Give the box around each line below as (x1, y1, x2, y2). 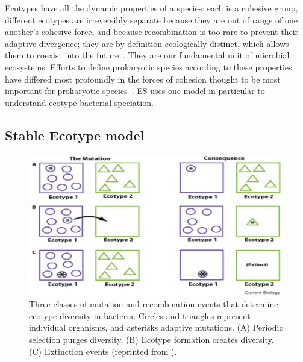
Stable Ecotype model (5, 125, 145, 144)
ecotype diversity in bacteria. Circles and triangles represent (29, 309, 251, 322)
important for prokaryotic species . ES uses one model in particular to (5, 84, 265, 97)
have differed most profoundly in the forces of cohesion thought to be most (5, 72, 281, 85)
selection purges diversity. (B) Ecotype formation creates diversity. (29, 332, 274, 345)
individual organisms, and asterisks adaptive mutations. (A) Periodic (29, 321, 283, 334)
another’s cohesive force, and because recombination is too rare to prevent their (5, 25, 299, 38)
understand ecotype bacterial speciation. (5, 96, 154, 108)
